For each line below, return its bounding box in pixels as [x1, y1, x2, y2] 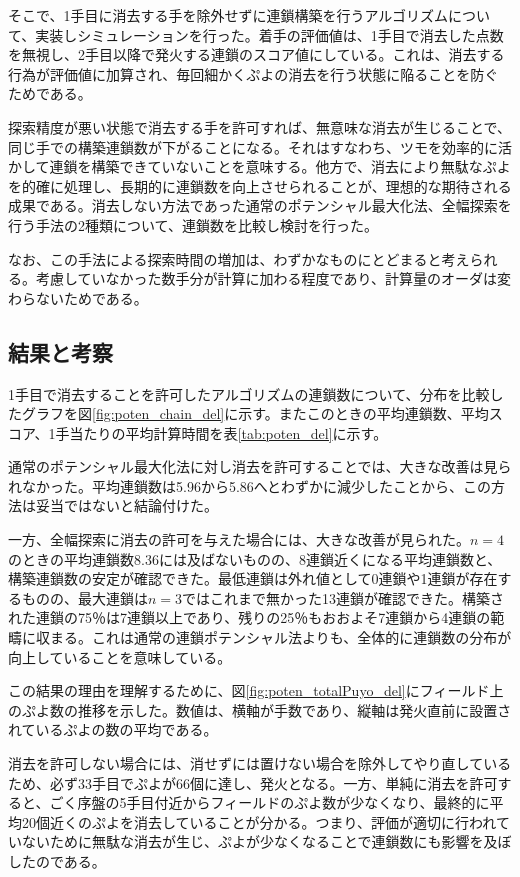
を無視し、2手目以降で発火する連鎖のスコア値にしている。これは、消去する [8, 44, 505, 65]
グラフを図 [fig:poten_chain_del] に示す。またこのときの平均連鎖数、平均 [21, 403, 489, 424]
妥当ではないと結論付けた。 [35, 495, 218, 516]
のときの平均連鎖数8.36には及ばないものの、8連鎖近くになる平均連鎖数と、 [8, 548, 502, 569]
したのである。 [8, 850, 106, 871]
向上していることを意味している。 [8, 646, 232, 667]
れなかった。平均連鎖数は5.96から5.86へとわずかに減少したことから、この [8, 475, 492, 496]
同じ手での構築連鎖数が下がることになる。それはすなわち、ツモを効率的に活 [8, 136, 512, 157]
